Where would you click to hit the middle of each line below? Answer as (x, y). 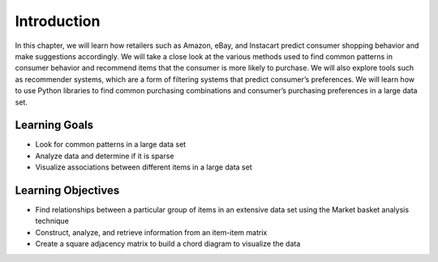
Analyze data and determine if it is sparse (105, 156)
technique (52, 221)
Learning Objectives (67, 190)
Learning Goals (54, 125)
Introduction (58, 21)
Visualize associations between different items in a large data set (144, 167)
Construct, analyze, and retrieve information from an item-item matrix (151, 232)
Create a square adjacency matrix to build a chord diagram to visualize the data (168, 244)
